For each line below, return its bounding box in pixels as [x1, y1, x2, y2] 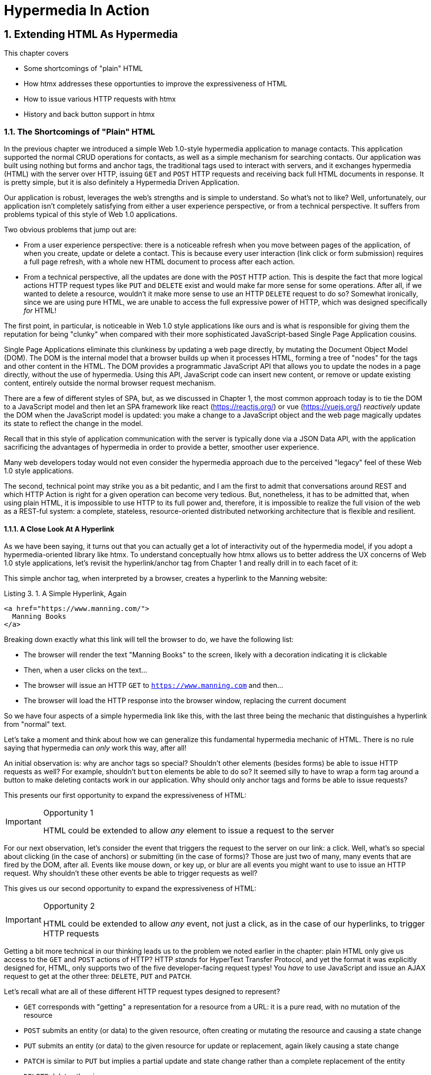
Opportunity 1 [43, 808, 94, 818]
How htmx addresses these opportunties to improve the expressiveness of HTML [24, 79, 287, 88]
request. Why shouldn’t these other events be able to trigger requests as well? [4, 869, 258, 878]
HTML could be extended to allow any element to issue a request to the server [43, 825, 334, 836]
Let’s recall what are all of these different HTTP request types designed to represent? [4, 987, 280, 996]
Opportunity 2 [43, 901, 95, 911]
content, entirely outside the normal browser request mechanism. [4, 378, 216, 387]
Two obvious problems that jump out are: [4, 225, 137, 234]
